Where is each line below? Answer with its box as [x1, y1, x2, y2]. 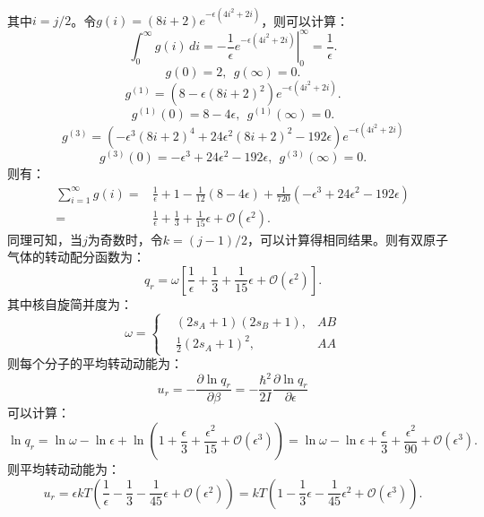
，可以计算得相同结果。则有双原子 [247, 229, 449, 248]
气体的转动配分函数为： [7, 247, 145, 266]
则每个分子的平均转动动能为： [7, 354, 183, 373]
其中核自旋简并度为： [7, 294, 133, 313]
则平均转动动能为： [7, 460, 120, 478]
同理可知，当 [7, 229, 82, 248]
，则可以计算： [261, 11, 350, 30]
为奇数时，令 [87, 229, 163, 248]
